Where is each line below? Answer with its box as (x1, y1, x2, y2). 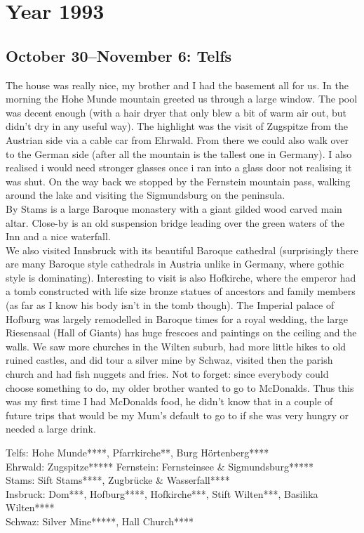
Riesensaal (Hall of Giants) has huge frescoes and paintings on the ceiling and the (6, 325, 357, 340)
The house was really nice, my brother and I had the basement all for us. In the (6, 77, 349, 92)
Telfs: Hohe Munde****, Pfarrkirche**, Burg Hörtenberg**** (6, 445, 269, 460)
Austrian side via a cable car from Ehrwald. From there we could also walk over (6, 132, 349, 147)
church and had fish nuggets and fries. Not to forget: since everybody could (6, 367, 329, 381)
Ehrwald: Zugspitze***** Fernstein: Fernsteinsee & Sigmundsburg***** (6, 459, 314, 473)
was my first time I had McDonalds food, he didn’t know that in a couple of (6, 394, 333, 409)
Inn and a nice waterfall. (6, 229, 111, 244)
